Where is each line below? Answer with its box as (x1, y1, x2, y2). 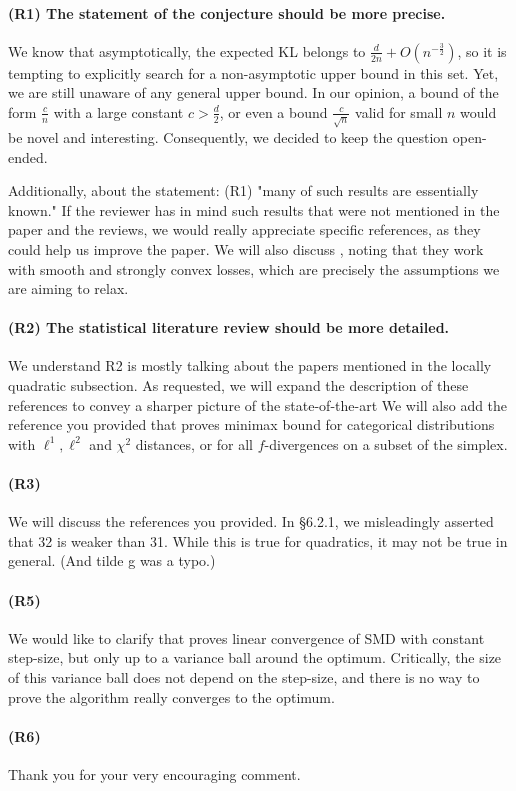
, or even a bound (219, 101, 328, 122)
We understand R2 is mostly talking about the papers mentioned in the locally (8, 355, 492, 376)
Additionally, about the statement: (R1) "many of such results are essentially (8, 180, 479, 201)
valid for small (355, 101, 443, 122)
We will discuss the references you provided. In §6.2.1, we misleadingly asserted (8, 511, 494, 532)
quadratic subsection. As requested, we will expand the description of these (8, 375, 469, 396)
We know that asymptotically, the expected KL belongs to (8, 40, 366, 61)
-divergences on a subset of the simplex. (264, 433, 508, 454)
